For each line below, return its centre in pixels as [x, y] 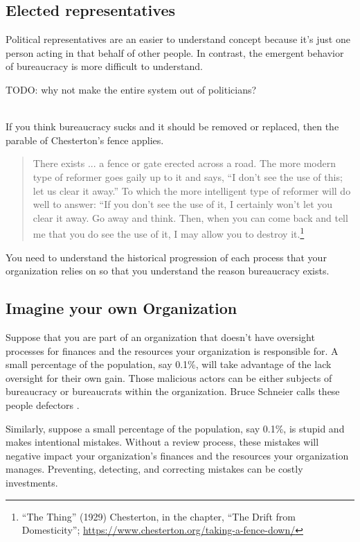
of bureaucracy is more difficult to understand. [104, 66]
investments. [32, 482]
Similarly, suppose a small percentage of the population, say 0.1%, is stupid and [175, 428]
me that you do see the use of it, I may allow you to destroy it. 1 [169, 233]
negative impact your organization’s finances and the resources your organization [177, 455]
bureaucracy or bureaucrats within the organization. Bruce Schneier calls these [173, 391]
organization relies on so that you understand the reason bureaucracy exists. [168, 271]
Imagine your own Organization [121, 308]
